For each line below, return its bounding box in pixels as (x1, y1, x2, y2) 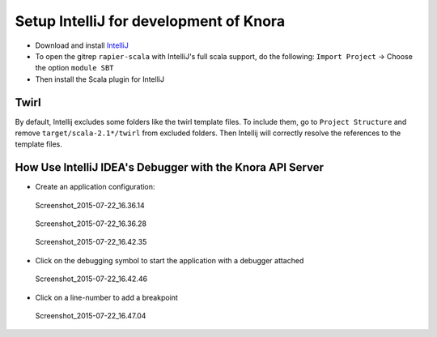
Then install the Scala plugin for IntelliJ (35, 74, 165, 84)
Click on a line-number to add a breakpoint (35, 292, 178, 302)
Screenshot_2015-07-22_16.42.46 (35, 274, 148, 284)
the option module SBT (35, 63, 114, 73)
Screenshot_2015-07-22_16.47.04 (35, 311, 146, 321)
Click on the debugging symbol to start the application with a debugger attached (35, 255, 304, 265)
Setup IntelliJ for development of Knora (15, 12, 286, 30)
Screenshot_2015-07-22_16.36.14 (35, 200, 145, 210)
